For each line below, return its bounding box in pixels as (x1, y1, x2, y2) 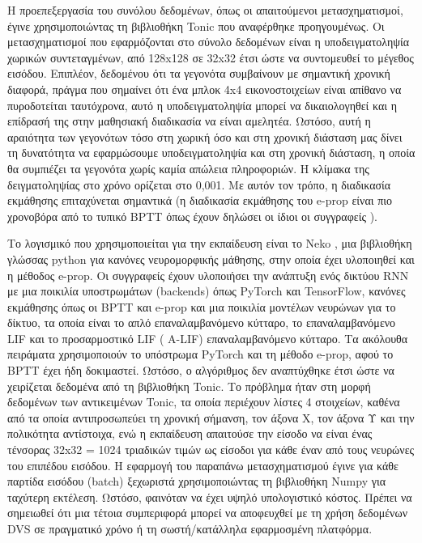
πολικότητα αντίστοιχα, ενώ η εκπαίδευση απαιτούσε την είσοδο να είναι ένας (7, 425, 373, 442)
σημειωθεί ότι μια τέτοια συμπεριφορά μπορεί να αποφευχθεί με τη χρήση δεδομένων (7, 504, 407, 521)
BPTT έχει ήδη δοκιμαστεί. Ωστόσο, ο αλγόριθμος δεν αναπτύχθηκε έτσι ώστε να (7, 362, 394, 379)
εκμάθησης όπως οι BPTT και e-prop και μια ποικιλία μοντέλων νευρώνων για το (7, 298, 396, 315)
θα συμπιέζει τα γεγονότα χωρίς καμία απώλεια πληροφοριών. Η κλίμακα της (7, 159, 369, 176)
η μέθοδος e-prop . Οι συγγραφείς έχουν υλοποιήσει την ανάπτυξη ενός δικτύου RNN (7, 266, 409, 283)
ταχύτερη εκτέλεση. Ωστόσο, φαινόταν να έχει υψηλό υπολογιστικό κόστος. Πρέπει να (7, 488, 412, 505)
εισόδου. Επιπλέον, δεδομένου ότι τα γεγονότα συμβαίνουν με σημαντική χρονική (7, 65, 390, 82)
